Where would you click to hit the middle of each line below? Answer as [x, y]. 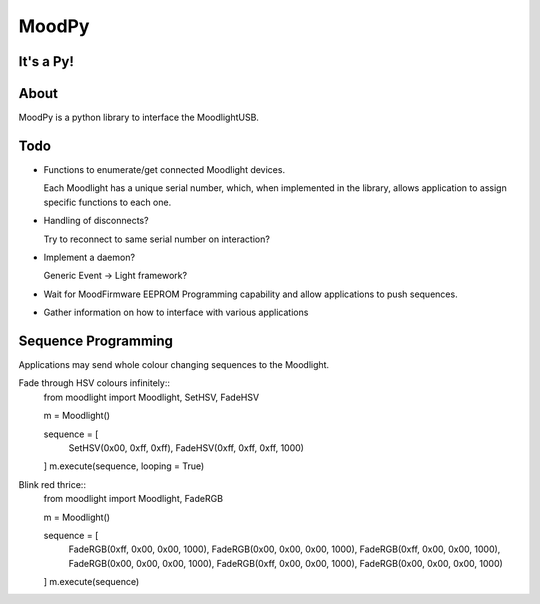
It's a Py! [46, 61]
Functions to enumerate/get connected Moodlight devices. [164, 169]
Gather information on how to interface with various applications [176, 312]
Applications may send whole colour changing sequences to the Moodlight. [174, 365]
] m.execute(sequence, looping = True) [124, 466]
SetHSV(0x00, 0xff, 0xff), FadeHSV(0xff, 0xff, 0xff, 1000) [186, 447]
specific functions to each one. [107, 202]
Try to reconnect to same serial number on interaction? [156, 239]
